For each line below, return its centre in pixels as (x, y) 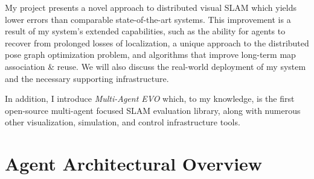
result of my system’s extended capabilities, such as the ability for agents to (145, 31)
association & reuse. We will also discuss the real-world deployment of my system (155, 66)
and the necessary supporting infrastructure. (87, 78)
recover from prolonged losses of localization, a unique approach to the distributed (157, 42)
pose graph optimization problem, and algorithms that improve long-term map (150, 55)
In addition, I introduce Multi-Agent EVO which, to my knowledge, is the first (150, 99)
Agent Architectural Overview (134, 164)
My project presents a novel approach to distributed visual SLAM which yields (151, 7)
